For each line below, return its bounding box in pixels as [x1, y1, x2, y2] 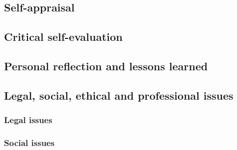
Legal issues [4, 114, 52, 126]
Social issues [4, 136, 55, 149]
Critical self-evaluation [4, 29, 123, 44]
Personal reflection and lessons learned [4, 58, 208, 73]
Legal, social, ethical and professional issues [4, 87, 234, 103]
